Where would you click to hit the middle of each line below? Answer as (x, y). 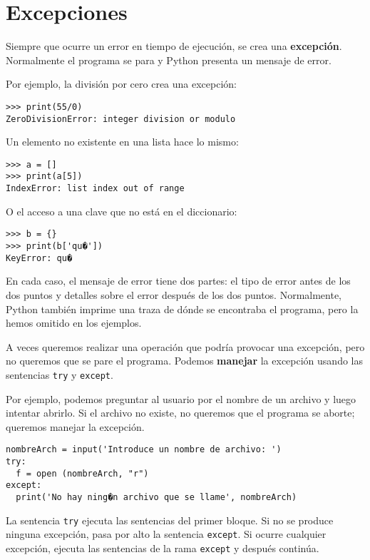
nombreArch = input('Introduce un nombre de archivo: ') (144, 450)
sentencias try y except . (60, 374)
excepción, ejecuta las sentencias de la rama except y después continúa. (163, 548)
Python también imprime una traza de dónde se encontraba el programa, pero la (182, 309)
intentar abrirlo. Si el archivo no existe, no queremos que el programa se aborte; (180, 413)
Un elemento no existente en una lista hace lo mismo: (122, 142)
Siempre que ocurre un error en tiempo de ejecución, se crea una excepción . (174, 46)
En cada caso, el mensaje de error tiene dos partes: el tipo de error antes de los (178, 281)
